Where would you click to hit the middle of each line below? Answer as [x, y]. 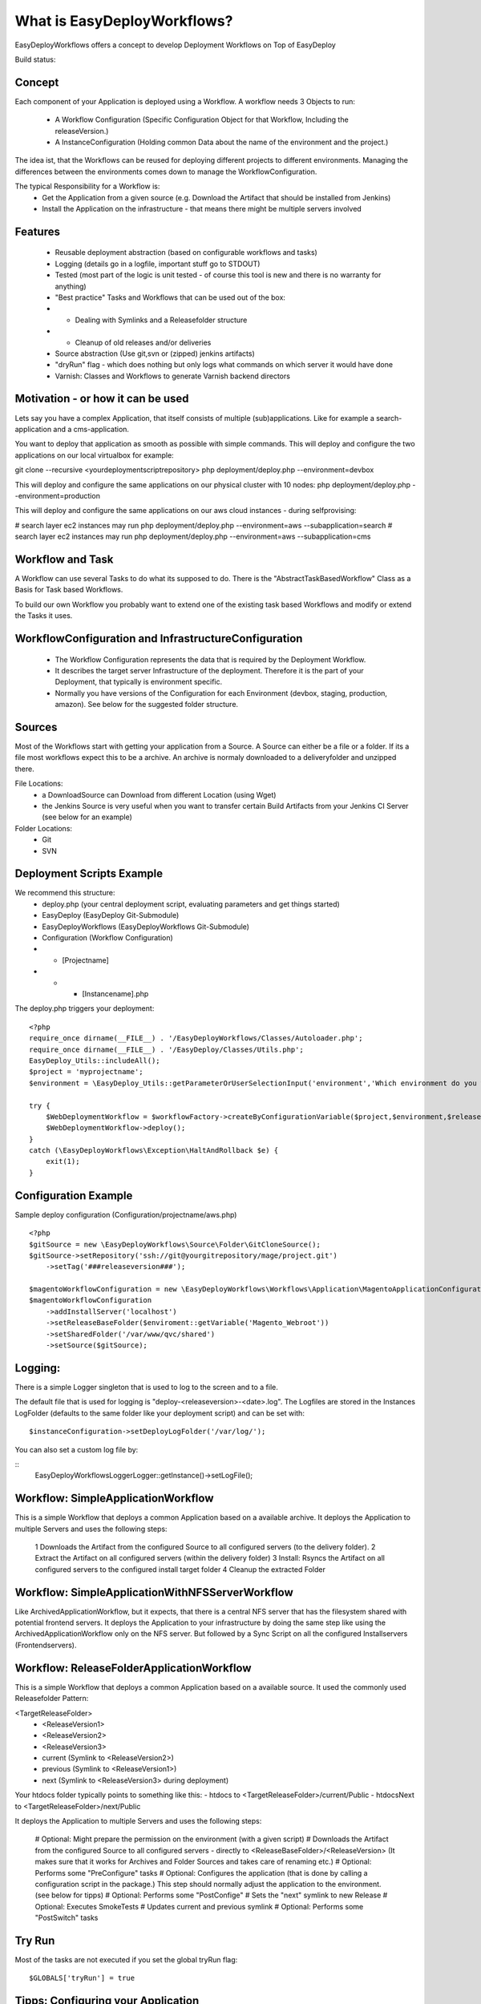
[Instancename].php [115, 993]
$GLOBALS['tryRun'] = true [82, 1978]
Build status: [35, 59]
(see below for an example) [87, 817]
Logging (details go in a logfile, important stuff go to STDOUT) [158, 264]
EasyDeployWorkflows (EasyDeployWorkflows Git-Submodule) [146, 927]
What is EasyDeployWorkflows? [124, 21]
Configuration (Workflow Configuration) [108, 938]
